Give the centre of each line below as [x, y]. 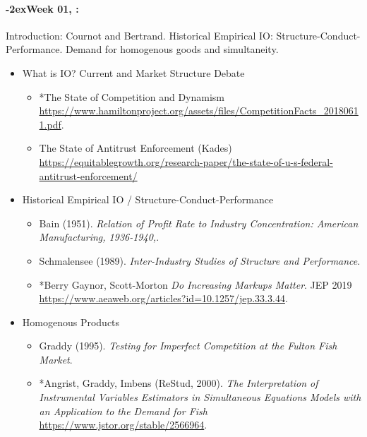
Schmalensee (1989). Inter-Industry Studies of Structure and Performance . [200, 260]
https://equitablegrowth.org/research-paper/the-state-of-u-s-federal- [186, 161]
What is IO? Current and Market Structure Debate [133, 72]
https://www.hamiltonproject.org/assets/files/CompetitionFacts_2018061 [199, 110]
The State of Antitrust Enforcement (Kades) [136, 148]
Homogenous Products [71, 322]
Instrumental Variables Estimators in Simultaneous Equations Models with [200, 397]
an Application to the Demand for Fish [123, 411]
